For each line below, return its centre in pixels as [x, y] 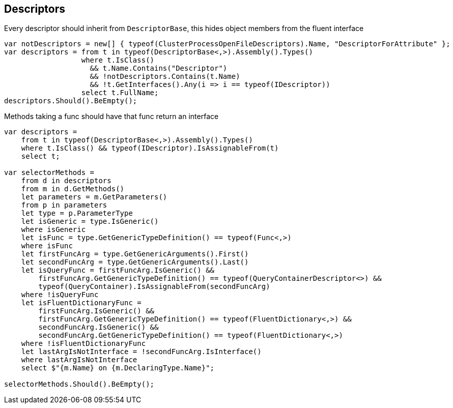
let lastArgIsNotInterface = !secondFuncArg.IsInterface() [141, 352]
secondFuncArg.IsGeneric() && [98, 327]
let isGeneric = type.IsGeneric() [90, 222]
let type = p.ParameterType [77, 213]
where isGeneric [53, 230]
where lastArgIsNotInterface [79, 360]
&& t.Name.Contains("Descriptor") [159, 68]
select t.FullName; [120, 93]
